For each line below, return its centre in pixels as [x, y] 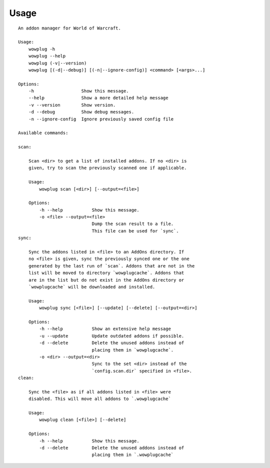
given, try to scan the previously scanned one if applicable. [107, 168]
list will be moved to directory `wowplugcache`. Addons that [106, 273]
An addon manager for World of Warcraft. [69, 28]
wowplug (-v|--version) [57, 63]
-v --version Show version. [72, 105]
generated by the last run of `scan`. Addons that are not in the [111, 266]
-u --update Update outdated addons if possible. [112, 336]
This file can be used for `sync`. [135, 231]
